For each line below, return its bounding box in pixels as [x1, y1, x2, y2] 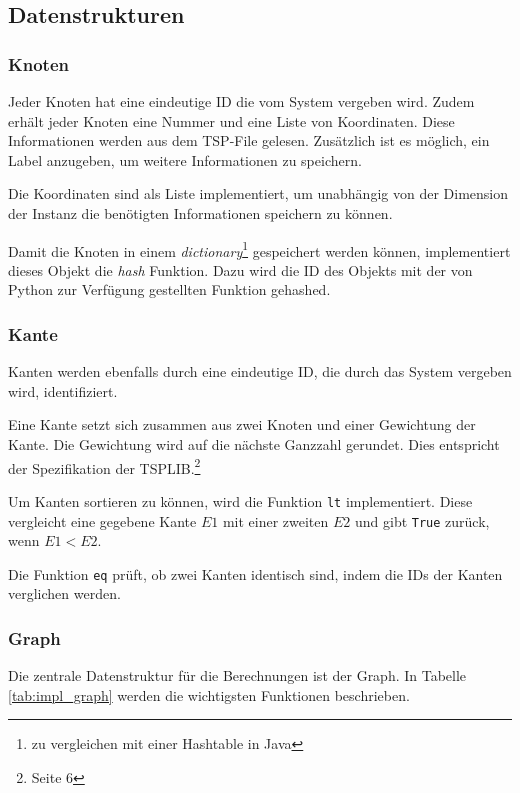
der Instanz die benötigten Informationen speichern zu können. [8, 202, 393, 223]
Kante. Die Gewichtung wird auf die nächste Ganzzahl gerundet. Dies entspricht [8, 434, 500, 454]
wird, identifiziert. [8, 380, 118, 401]
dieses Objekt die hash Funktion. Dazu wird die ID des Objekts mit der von [8, 259, 473, 280]
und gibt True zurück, [354, 510, 490, 531]
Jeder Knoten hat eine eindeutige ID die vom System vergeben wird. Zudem [8, 91, 475, 111]
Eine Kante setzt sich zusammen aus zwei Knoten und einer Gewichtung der [8, 414, 476, 435]
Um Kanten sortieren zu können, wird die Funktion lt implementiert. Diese [8, 490, 473, 511]
